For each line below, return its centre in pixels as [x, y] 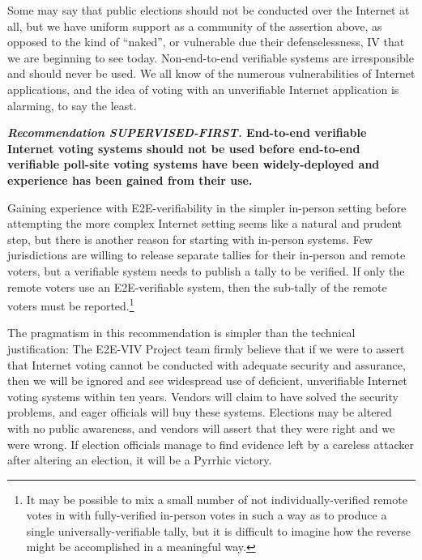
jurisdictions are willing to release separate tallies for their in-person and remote [207, 255]
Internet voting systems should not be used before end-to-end [184, 148]
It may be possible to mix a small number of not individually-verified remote [217, 499]
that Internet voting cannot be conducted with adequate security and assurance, [207, 364]
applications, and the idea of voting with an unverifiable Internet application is [203, 89]
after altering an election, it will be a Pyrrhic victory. [140, 460]
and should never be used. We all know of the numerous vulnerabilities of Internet [211, 73]
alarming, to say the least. [72, 105]
